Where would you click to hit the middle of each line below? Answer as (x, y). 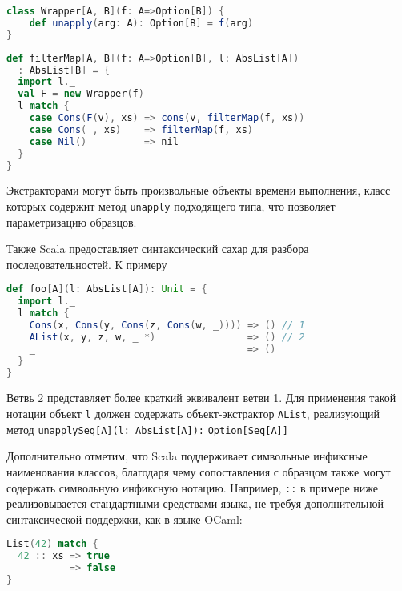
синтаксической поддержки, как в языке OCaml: (125, 519)
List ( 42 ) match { (52, 544)
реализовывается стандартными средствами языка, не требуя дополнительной (195, 503)
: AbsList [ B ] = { (64, 70)
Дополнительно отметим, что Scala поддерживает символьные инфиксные (187, 456)
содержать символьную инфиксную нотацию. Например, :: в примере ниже (192, 487)
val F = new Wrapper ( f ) (81, 94)
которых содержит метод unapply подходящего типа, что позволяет (171, 205)
